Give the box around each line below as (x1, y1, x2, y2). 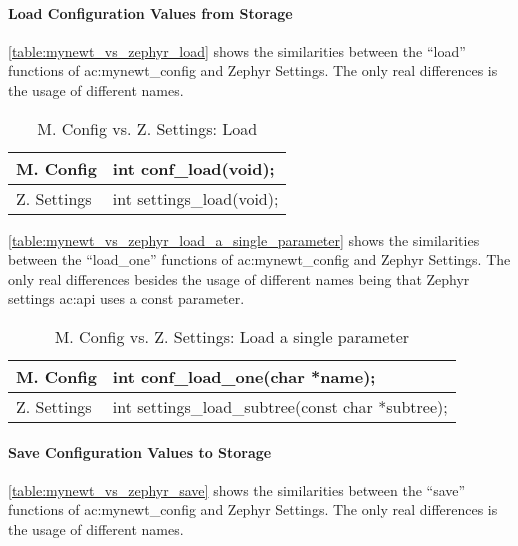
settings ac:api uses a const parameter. (8, 288, 245, 309)
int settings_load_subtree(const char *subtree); (112, 394, 448, 418)
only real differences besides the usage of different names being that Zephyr (8, 268, 470, 289)
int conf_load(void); (112, 156, 275, 180)
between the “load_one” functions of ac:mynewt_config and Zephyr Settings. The (8, 249, 511, 270)
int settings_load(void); (112, 186, 279, 210)
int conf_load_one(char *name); (112, 364, 376, 388)
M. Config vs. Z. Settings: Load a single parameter (54, 324, 410, 348)
